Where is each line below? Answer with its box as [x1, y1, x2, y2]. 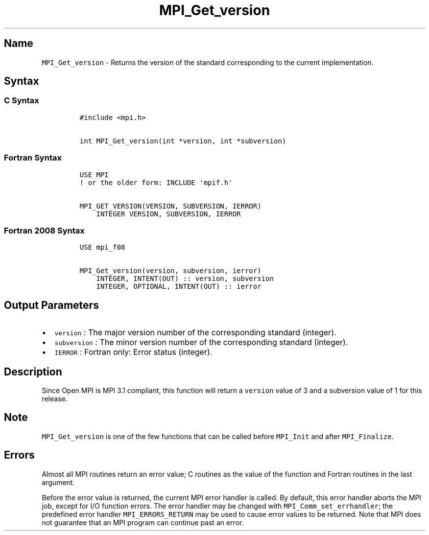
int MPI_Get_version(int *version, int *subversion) [79, 137, 286, 145]
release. [42, 395, 68, 403]
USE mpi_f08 [79, 243, 125, 252]
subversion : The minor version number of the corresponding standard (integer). [54, 337, 348, 348]
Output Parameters [4, 299, 99, 311]
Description [4, 365, 62, 378]
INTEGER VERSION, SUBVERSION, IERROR [96, 209, 241, 218]
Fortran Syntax [4, 153, 62, 163]
